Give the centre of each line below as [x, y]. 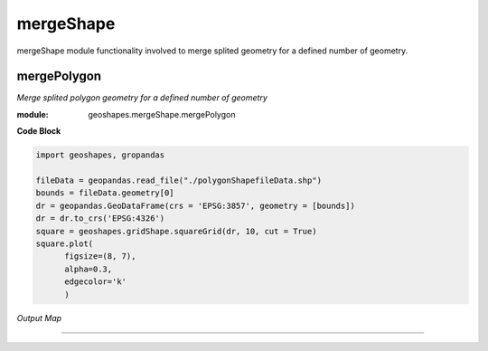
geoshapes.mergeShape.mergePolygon [162, 114]
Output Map [39, 318]
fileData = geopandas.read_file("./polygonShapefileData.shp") [179, 180]
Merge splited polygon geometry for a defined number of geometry [142, 98]
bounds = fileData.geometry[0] [105, 193]
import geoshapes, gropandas [100, 155]
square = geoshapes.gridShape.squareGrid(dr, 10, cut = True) [176, 231]
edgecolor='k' [95, 282]
